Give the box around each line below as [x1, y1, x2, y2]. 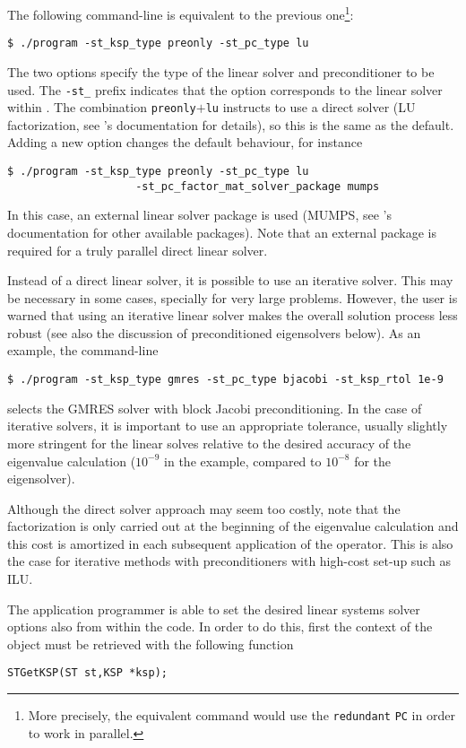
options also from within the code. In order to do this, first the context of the [7, 617, 433, 636]
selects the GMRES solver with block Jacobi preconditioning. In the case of [7, 398, 422, 417]
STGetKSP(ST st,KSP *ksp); [7, 666, 168, 680]
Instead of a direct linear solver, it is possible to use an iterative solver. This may [7, 271, 453, 290]
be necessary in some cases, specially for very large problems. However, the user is [7, 288, 458, 307]
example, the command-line [7, 341, 159, 360]
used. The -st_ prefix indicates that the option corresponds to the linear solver [7, 80, 443, 99]
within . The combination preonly [7, 98, 196, 117]
